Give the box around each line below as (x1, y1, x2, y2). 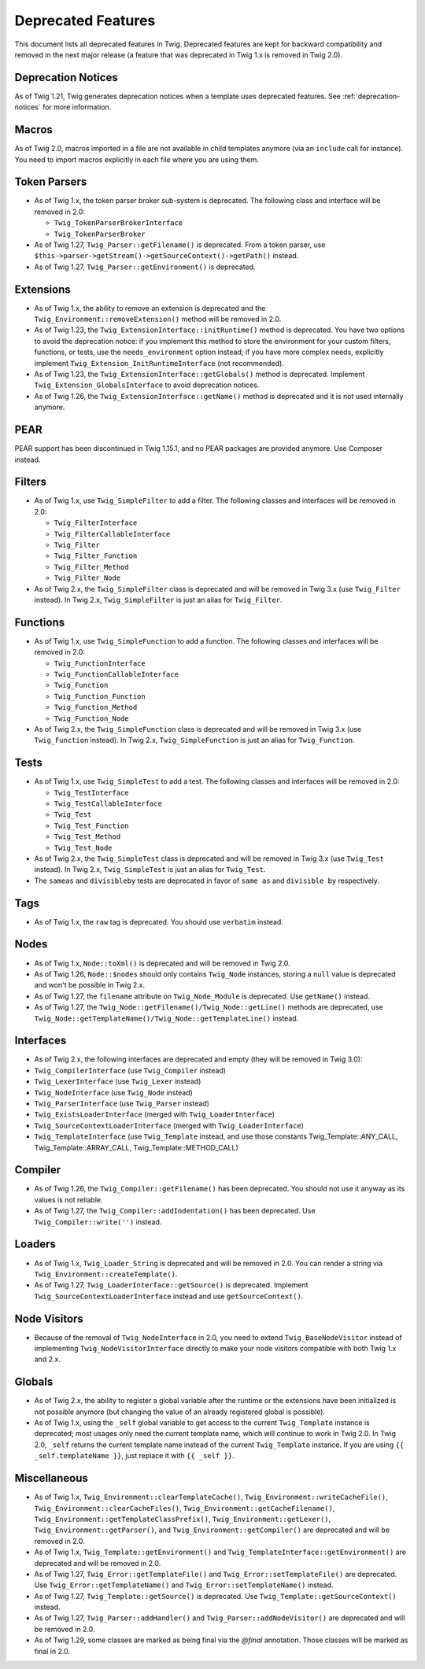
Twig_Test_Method (54, 833, 121, 841)
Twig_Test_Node (54, 843, 113, 852)
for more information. (42, 102, 112, 112)
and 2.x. (34, 1354, 61, 1364)
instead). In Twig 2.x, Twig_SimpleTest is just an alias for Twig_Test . (34, 865, 266, 874)
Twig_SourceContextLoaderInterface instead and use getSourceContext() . (34, 1291, 304, 1301)
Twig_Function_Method (54, 703, 138, 712)
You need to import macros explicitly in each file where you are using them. (14, 154, 259, 164)
